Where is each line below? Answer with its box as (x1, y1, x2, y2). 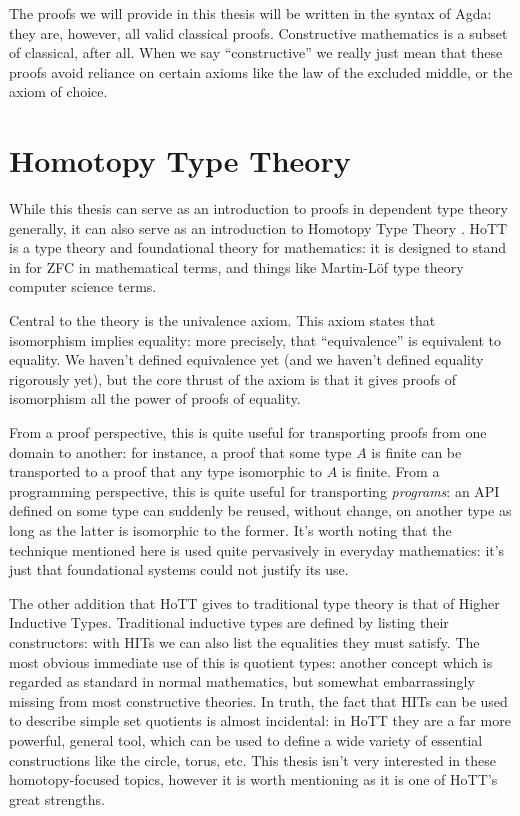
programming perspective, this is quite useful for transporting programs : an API (9, 480, 500, 501)
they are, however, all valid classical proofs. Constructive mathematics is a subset (9, 22, 508, 43)
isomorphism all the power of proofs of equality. (9, 388, 301, 409)
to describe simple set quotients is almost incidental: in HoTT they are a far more (9, 710, 511, 731)
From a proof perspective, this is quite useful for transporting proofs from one (9, 422, 487, 443)
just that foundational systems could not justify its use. (9, 559, 349, 580)
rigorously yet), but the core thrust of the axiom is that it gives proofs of (9, 368, 457, 389)
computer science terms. (9, 276, 157, 297)
